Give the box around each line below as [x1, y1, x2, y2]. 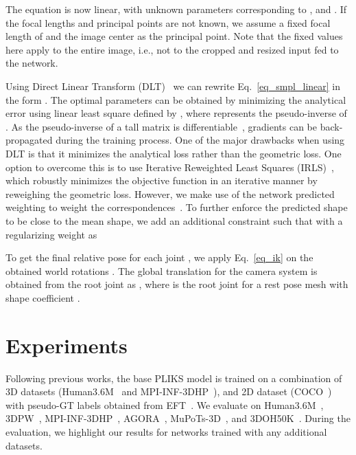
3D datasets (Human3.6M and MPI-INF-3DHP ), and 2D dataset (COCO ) [5, 384, 332, 399]
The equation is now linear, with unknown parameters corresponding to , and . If [5, 2, 347, 16]
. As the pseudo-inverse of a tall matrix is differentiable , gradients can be [5, 119, 317, 133]
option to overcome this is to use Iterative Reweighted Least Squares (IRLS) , [5, 159, 334, 174]
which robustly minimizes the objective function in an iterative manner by [5, 173, 318, 188]
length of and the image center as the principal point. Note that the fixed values [5, 29, 343, 43]
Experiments [5, 331, 128, 359]
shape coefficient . [5, 290, 80, 304]
